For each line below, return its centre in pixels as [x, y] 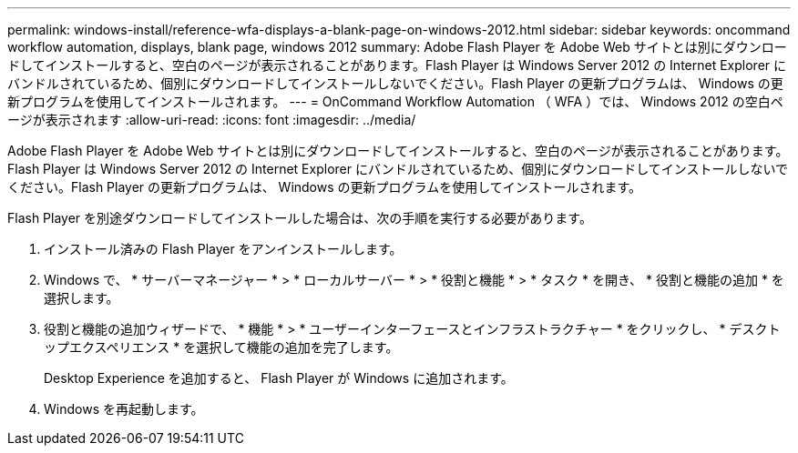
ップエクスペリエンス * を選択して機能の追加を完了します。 [221, 347]
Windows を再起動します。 [124, 409]
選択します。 [82, 298]
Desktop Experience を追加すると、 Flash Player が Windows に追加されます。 [279, 378]
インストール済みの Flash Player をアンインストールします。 [223, 249]
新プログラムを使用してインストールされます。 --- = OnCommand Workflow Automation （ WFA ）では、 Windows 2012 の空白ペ [395, 101]
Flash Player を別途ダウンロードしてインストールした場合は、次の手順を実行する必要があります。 [300, 218]
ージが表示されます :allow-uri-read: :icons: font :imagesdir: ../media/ [212, 120]
